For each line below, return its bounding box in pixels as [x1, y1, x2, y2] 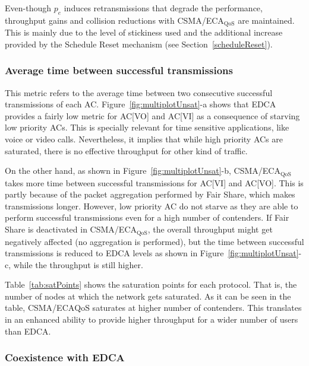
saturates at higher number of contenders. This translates [92, 301, 302, 314]
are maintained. [238, 14, 295, 26]
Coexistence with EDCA [5, 350, 125, 365]
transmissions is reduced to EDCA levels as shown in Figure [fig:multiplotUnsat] [5, 247, 299, 259]
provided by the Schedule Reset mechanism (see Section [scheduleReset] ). [5, 37, 273, 50]
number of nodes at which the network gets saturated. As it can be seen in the [5, 289, 291, 302]
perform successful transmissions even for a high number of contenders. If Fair [5, 211, 289, 224]
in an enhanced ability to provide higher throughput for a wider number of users [5, 313, 298, 326]
